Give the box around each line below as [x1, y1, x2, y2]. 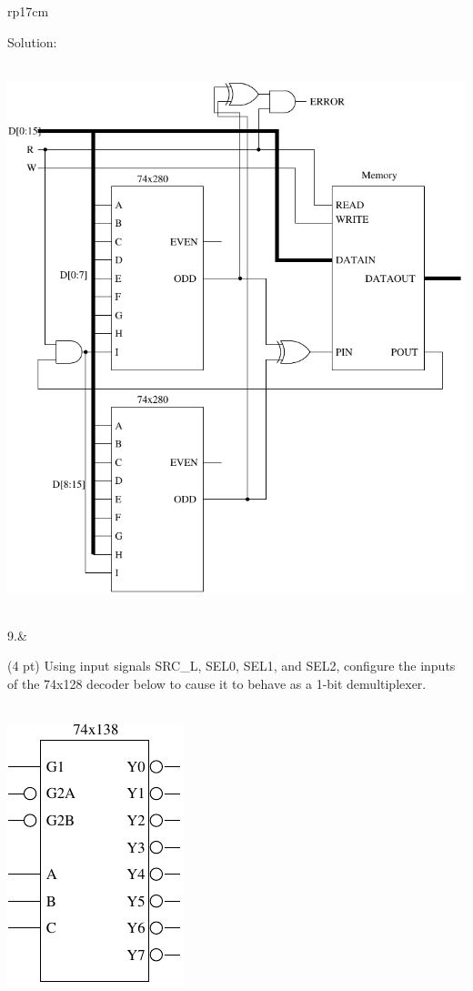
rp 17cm [7, 2, 49, 20]
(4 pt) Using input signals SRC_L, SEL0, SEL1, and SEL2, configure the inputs [7, 656, 456, 675]
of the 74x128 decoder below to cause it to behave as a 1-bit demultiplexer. [7, 673, 427, 693]
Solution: [7, 32, 57, 51]
